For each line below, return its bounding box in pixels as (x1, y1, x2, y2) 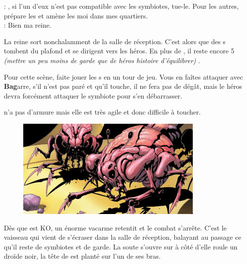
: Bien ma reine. (4, 20, 51, 30)
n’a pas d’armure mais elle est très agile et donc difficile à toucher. (4, 107, 201, 117)
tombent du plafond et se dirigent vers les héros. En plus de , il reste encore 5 (4, 46, 234, 56)
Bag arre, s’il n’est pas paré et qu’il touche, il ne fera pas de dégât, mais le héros (4, 81, 242, 91)
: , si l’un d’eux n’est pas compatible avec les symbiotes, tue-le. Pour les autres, (4, 1, 239, 11)
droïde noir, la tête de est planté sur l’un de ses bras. (4, 251, 161, 261)
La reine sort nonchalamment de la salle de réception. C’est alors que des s (4, 36, 226, 46)
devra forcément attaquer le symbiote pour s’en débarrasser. (4, 90, 183, 100)
